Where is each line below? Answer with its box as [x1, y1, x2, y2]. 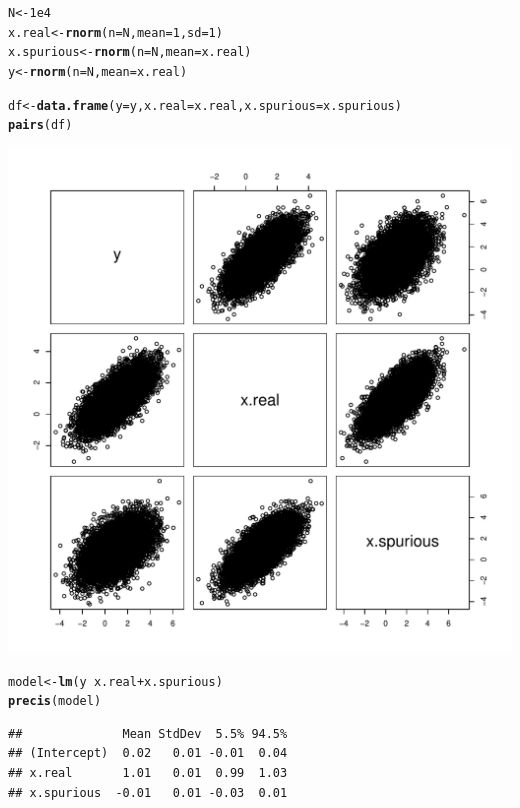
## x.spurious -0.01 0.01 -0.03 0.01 [8, 785, 288, 800]
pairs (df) [8, 118, 73, 133]
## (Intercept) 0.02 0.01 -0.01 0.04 [8, 746, 288, 761]
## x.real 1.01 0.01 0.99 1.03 [8, 766, 288, 781]
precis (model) [8, 694, 102, 709]
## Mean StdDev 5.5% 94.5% [8, 726, 288, 741]
